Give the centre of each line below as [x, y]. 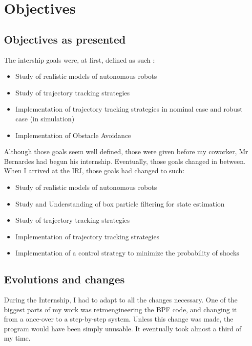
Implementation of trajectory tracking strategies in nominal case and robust [129, 109]
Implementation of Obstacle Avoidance [73, 135]
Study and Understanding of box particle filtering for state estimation [120, 203]
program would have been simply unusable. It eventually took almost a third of [123, 328]
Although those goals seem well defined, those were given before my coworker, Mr [126, 151]
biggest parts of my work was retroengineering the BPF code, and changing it [120, 309]
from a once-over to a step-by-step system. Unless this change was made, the [119, 319]
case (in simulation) [45, 118]
